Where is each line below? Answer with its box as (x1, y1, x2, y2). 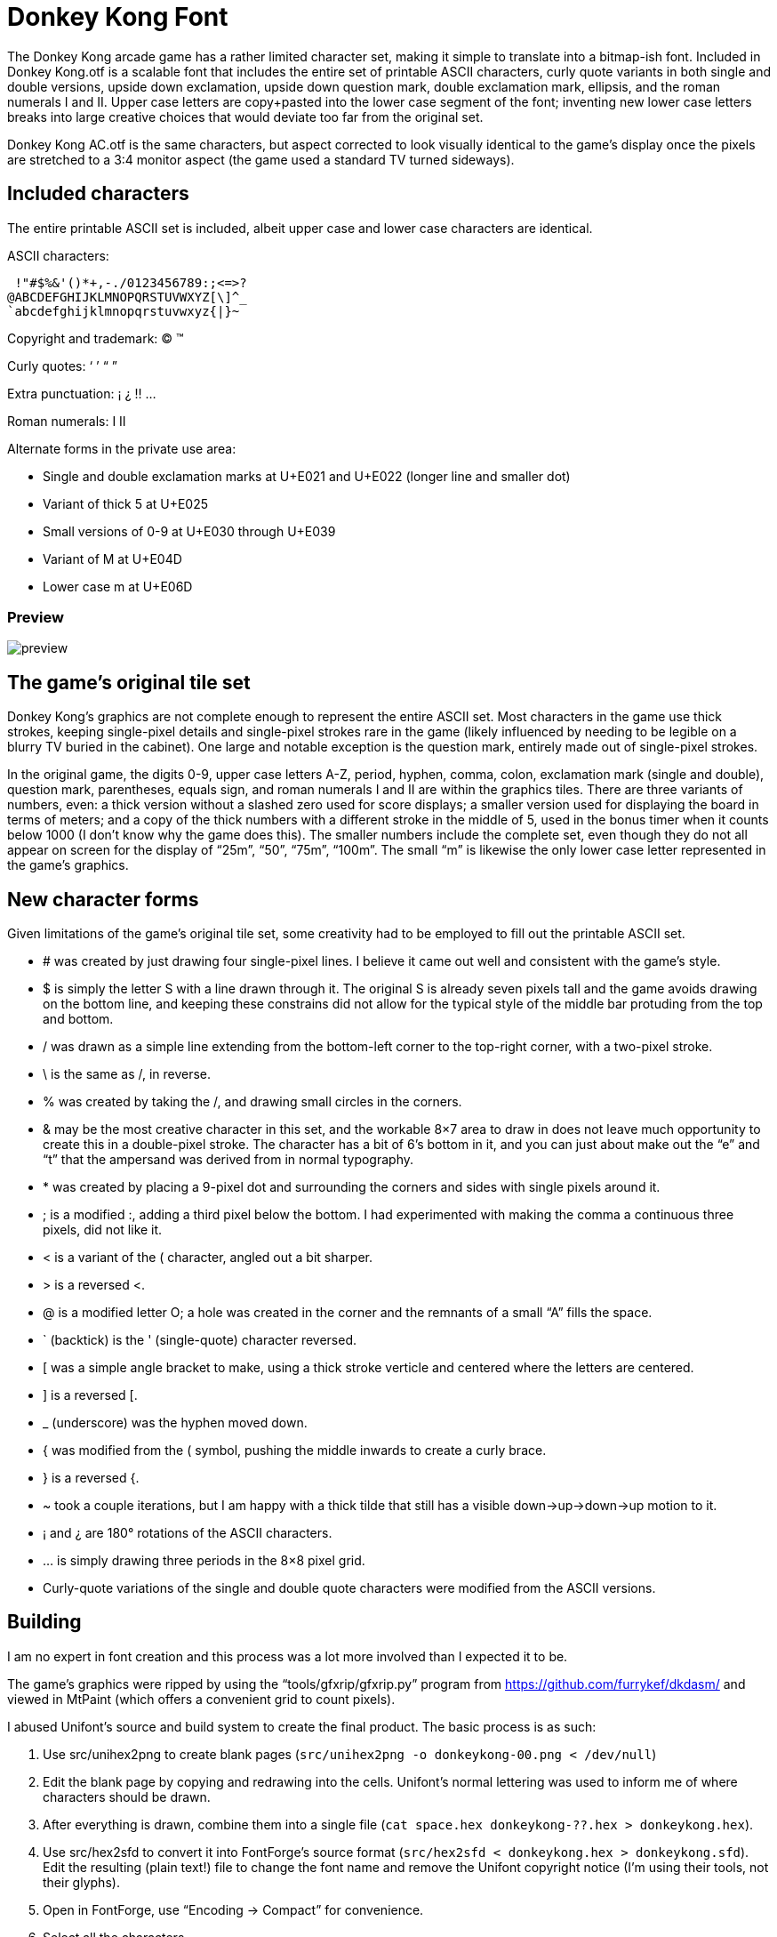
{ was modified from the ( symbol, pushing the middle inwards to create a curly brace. (43, 1443, 547, 1459)
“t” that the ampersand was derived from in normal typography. (43, 1152, 414, 1168)
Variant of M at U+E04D (43, 551, 182, 567)
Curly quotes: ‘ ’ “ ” (7, 358, 117, 374)
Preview (7, 607, 64, 626)
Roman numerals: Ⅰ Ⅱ (7, 413, 126, 429)
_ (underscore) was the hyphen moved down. (43, 1415, 308, 1431)
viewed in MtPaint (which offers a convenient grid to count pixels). (7, 1691, 396, 1707)
